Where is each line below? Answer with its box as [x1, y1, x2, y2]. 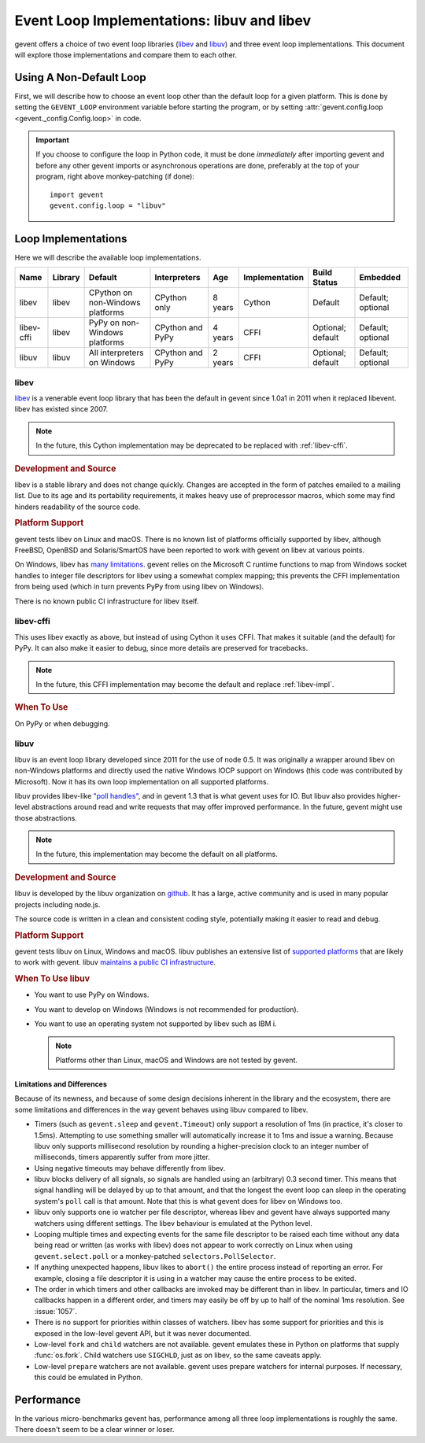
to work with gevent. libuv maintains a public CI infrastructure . [14, 958, 216, 967]
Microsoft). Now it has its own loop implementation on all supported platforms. [14, 777, 269, 786]
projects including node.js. [14, 899, 101, 909]
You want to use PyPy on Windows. [34, 990, 150, 999]
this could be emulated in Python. [34, 1373, 143, 1382]
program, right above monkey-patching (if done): [35, 172, 194, 181]
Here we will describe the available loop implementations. [14, 253, 201, 262]
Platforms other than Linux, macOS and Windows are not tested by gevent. [55, 1055, 298, 1065]
